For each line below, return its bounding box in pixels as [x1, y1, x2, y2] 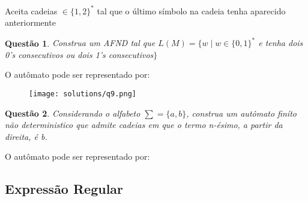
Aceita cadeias [5, 4, 58, 17]
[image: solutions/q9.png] [29, 89, 136, 98]
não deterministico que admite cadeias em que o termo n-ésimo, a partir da [5, 118, 283, 131]
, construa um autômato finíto [186, 106, 297, 119]
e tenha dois [258, 36, 303, 49]
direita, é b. [5, 130, 47, 142]
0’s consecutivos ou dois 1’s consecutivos [5, 48, 154, 60]
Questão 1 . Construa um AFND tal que [5, 36, 156, 49]
